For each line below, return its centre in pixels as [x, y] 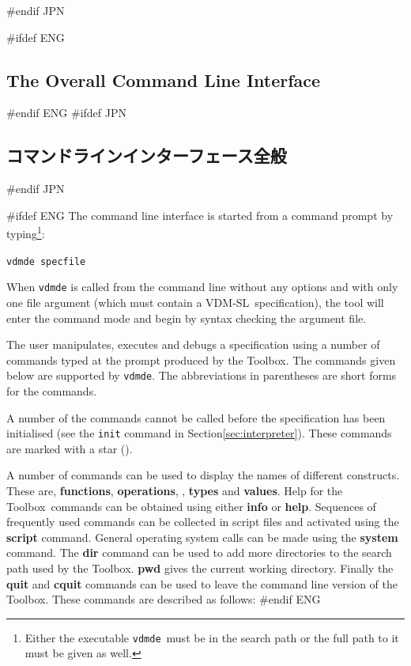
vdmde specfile [46, 261]
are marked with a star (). [70, 448]
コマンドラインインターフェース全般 [147, 155]
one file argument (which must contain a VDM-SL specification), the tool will [195, 302]
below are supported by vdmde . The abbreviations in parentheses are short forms [202, 375]
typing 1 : [26, 233]
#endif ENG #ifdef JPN [66, 113]
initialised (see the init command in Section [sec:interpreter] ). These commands [199, 433]
